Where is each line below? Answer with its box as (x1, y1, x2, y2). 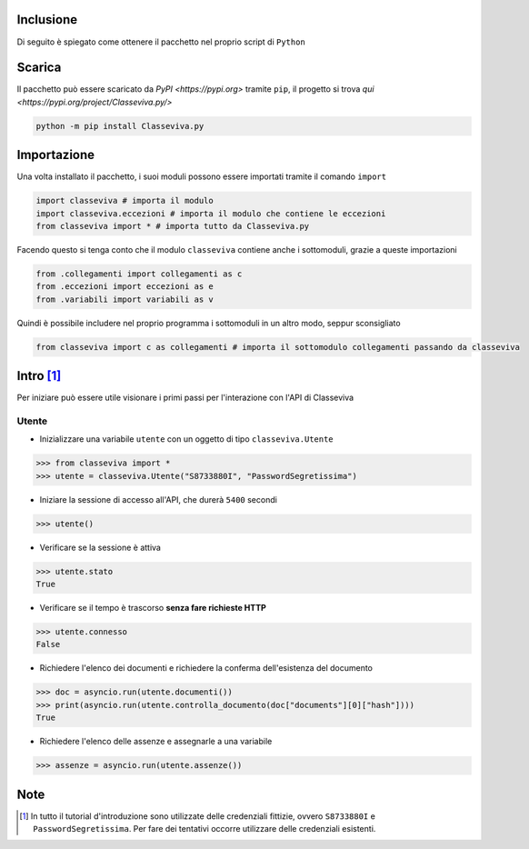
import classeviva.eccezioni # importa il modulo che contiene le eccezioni (35, 208, 386, 218)
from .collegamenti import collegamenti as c (35, 269, 243, 279)
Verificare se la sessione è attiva (39, 542, 161, 553)
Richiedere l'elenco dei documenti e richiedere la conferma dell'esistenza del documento (39, 663, 373, 674)
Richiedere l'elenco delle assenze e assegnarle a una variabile (39, 736, 273, 747)
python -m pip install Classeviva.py (35, 121, 205, 131)
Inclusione (16, 12, 78, 27)
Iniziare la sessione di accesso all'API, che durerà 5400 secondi (39, 494, 277, 504)
